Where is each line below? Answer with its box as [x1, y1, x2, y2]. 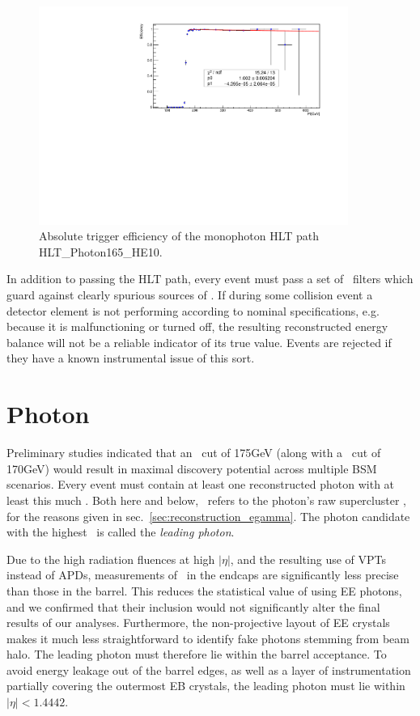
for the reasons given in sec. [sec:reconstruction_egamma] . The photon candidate [6, 507, 410, 524]
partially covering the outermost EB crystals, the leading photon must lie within [6, 677, 405, 694]
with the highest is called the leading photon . [6, 523, 235, 540]
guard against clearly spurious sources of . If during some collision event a [6, 286, 373, 303]
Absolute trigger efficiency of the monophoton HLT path [39, 227, 320, 244]
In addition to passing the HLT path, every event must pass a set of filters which [6, 270, 414, 287]
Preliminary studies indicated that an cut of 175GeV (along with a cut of [6, 444, 381, 461]
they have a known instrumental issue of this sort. [6, 350, 255, 366]
